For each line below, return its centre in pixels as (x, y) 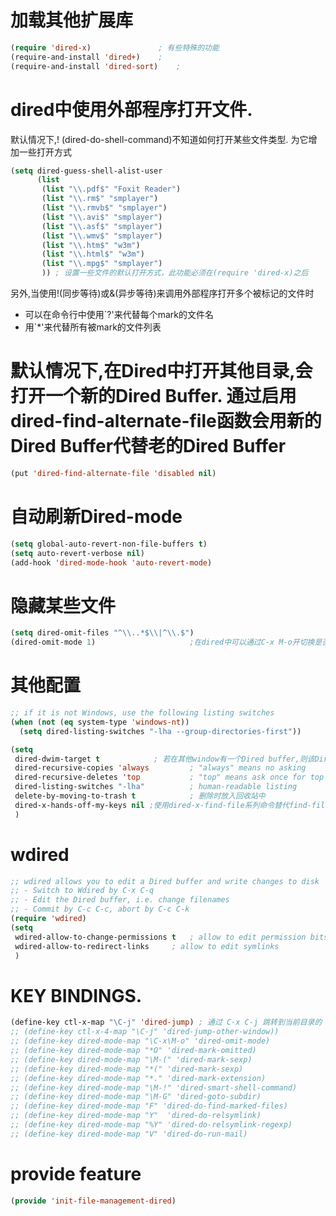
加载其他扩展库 (72, 20)
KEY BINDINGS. (76, 995)
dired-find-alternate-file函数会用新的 (166, 421)
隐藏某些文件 (63, 605)
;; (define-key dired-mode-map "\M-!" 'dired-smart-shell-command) (154, 1087)
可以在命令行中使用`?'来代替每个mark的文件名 (119, 314)
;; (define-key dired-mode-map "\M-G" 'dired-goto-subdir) (136, 1097)
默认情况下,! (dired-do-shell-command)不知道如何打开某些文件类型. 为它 (159, 139)
